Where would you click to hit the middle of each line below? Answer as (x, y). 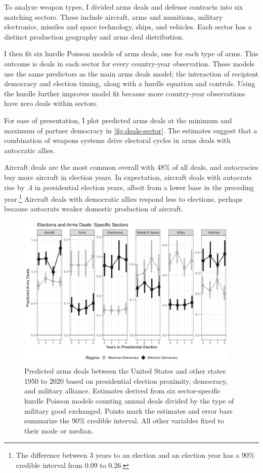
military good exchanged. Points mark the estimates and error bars (128, 410)
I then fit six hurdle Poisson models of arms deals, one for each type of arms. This (131, 53)
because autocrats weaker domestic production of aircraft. (94, 209)
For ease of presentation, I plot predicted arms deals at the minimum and (118, 120)
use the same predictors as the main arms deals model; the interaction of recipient (131, 73)
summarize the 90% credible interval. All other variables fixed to (124, 421)
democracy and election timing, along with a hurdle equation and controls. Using (130, 83)
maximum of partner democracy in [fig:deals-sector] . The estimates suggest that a (131, 130)
